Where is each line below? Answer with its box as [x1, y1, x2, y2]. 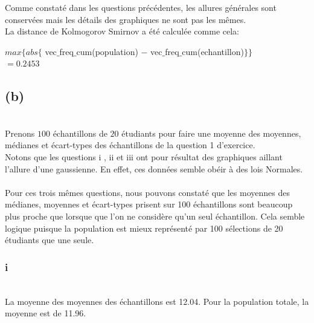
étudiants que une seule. [5, 233, 94, 246]
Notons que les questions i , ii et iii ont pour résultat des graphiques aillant [5, 150, 283, 163]
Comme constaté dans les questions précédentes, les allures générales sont [5, 1, 277, 13]
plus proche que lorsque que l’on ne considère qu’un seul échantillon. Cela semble [5, 209, 305, 222]
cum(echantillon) [182, 45, 244, 57]
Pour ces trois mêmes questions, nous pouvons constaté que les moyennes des [5, 186, 290, 198]
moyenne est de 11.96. [5, 307, 86, 319]
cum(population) [76, 45, 138, 57]
